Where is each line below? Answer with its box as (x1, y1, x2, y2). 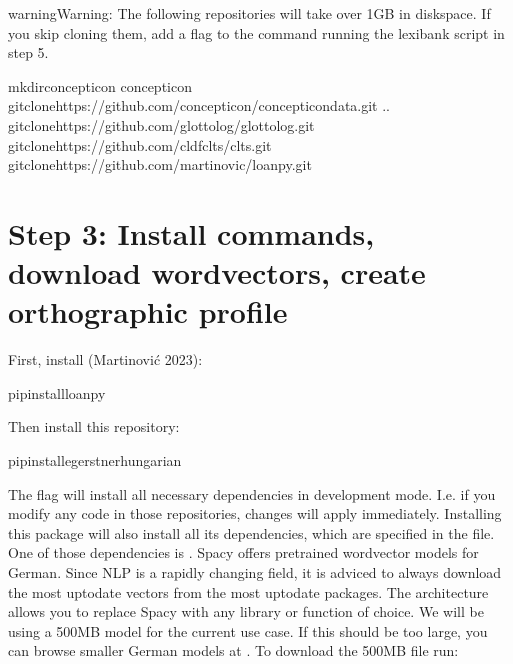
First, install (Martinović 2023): (8, 349, 203, 370)
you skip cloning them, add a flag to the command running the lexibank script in (8, 22, 505, 43)
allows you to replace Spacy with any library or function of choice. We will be (8, 601, 484, 622)
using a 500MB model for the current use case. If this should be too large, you (8, 620, 488, 641)
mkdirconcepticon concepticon (8, 75, 192, 96)
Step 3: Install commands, (8, 212, 375, 253)
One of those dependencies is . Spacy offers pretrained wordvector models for (8, 542, 479, 563)
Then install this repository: (8, 416, 180, 437)
